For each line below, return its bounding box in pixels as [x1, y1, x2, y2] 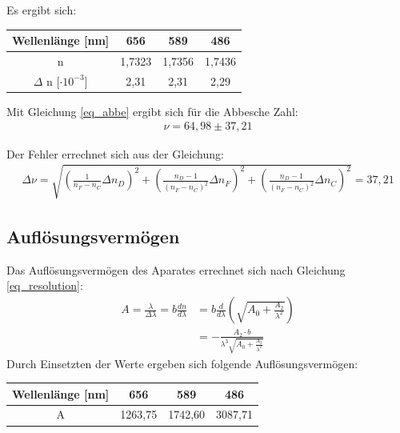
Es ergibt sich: [6, 2, 77, 18]
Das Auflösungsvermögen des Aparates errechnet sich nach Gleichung [6, 261, 346, 278]
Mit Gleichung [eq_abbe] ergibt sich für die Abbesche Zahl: [6, 102, 298, 119]
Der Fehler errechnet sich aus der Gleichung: [6, 145, 224, 162]
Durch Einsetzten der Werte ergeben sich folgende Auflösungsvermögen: [6, 355, 358, 371]
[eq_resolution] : [6, 277, 83, 294]
